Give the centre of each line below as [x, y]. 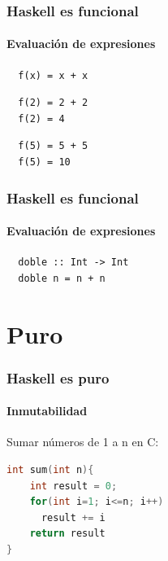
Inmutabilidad [47, 411]
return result [67, 534]
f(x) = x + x [53, 75]
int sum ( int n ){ [50, 470]
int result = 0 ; [73, 486]
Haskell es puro [58, 377]
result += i [73, 517]
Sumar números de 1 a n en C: [83, 442]
